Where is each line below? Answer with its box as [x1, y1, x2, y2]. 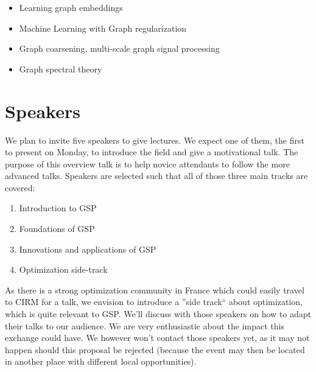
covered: [5, 181, 35, 194]
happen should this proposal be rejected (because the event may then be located [5, 343, 305, 356]
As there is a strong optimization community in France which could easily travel [5, 283, 304, 296]
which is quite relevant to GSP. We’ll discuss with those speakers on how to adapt [5, 307, 311, 320]
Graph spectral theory [19, 62, 102, 75]
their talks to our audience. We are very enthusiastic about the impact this [5, 319, 284, 332]
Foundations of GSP [19, 222, 95, 235]
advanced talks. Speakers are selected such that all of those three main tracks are [5, 169, 308, 182]
